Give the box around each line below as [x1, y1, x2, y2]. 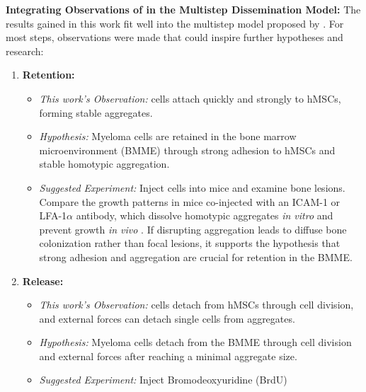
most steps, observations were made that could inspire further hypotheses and [6, 30, 343, 45]
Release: [22, 273, 64, 288]
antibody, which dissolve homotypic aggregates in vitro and [76, 208, 333, 223]
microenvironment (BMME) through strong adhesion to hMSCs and [39, 142, 336, 157]
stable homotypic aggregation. [39, 156, 170, 171]
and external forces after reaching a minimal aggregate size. [39, 348, 297, 363]
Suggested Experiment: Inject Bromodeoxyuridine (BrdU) [39, 372, 287, 387]
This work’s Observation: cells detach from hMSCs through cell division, [39, 297, 354, 312]
